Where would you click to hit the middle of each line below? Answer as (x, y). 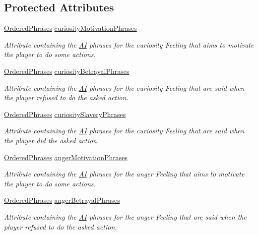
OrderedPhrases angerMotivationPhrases (66, 157)
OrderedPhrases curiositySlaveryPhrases (65, 114)
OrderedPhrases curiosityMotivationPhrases (70, 28)
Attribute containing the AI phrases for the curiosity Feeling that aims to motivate (129, 44)
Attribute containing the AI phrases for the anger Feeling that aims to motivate (124, 174)
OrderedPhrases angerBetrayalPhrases (62, 200)
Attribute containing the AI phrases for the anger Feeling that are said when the (125, 216)
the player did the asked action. (52, 140)
